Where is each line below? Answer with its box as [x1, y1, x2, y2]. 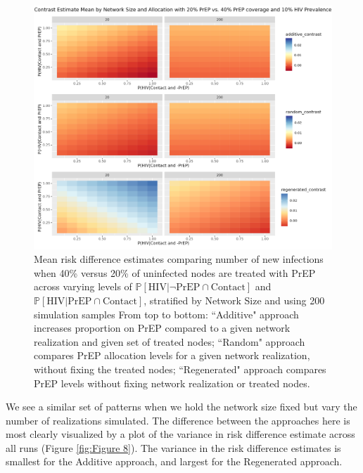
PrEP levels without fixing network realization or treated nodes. [34, 375, 310, 390]
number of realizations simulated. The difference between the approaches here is [6, 413, 350, 427]
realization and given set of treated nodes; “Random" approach [34, 334, 305, 349]
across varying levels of [34, 279, 132, 294]
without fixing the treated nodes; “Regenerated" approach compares [34, 361, 326, 376]
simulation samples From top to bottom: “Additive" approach [34, 306, 299, 321]
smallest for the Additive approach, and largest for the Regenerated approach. [6, 454, 343, 469]
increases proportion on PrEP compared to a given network [34, 320, 291, 335]
